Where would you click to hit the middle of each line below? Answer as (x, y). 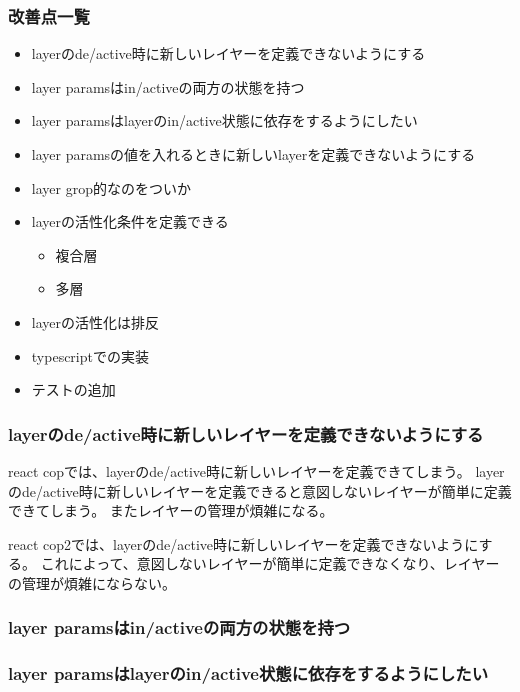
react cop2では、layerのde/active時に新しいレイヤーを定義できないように (243, 543)
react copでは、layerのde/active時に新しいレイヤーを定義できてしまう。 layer (256, 470)
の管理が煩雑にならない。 (92, 582)
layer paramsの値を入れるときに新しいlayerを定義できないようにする (253, 154)
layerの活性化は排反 (95, 321)
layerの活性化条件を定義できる (130, 221)
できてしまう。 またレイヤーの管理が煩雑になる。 (171, 510)
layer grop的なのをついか (111, 187)
